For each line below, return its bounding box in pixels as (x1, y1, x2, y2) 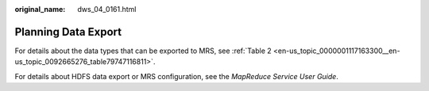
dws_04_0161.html (77, 5, 137, 13)
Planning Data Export (14, 25, 122, 39)
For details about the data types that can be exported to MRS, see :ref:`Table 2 (14, 46, 272, 55)
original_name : (14, 5, 66, 13)
